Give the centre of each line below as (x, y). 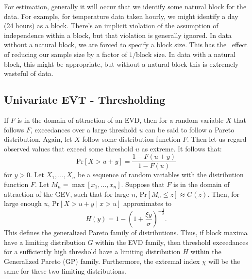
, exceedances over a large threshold (84, 129)
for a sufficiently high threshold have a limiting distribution (92, 251)
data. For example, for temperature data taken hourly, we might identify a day (121, 16)
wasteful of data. (29, 73)
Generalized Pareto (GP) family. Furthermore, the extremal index (102, 261)
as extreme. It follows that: (182, 148)
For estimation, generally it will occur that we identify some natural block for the (125, 6)
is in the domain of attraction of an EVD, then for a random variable (120, 120)
